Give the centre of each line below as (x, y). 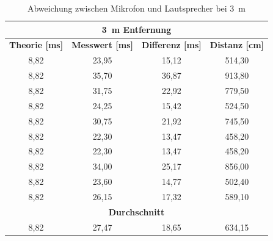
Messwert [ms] (103, 45)
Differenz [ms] (172, 45)
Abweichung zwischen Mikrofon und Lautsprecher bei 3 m (136, 8)
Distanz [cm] (237, 45)
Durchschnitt (136, 211)
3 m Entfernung (136, 29)
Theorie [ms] (36, 45)
